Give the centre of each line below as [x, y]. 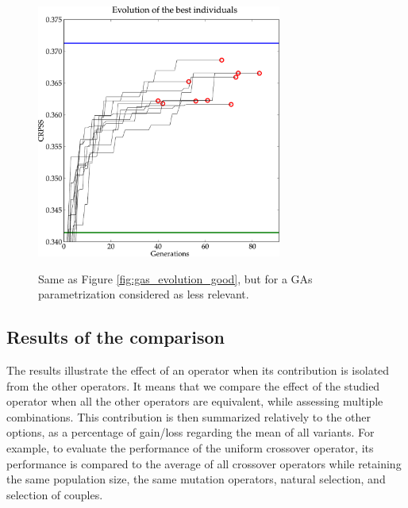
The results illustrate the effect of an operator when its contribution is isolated [198, 370]
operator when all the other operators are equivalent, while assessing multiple [195, 401]
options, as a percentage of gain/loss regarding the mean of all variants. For [191, 432]
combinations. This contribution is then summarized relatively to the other [189, 416]
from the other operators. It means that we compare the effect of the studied [193, 385]
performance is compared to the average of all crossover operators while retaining [204, 463]
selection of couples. [55, 494]
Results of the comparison [115, 337]
